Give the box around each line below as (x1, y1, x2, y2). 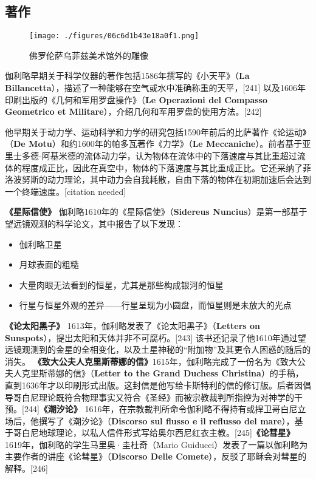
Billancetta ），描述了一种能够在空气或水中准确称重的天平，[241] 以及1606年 (5, 81, 306, 94)
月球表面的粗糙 (19, 258, 79, 271)
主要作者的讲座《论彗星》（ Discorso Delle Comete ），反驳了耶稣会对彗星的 (5, 450, 307, 463)
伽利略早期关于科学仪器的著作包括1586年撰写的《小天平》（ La (5, 69, 250, 82)
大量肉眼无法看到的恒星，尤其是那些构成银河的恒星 (19, 278, 224, 291)
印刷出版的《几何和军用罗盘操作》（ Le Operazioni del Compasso (5, 93, 267, 106)
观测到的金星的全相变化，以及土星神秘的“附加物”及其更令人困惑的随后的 (21, 343, 311, 356)
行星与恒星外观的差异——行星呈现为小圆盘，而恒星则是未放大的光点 (19, 299, 292, 311)
